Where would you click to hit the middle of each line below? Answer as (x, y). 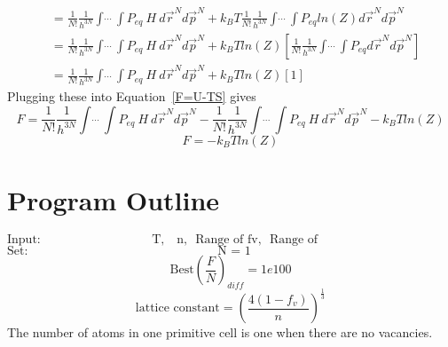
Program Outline (114, 200)
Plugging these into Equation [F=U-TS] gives (132, 96)
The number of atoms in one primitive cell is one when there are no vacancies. (220, 332)
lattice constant (177, 308)
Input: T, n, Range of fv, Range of (163, 240)
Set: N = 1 (129, 251)
